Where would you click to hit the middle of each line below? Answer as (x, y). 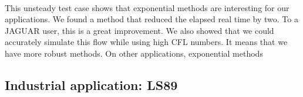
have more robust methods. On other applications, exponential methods (134, 53)
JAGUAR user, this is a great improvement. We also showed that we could (139, 30)
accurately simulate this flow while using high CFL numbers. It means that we (146, 42)
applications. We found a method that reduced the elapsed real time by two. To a (151, 19)
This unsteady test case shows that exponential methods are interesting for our (147, 7)
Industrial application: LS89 (91, 84)
